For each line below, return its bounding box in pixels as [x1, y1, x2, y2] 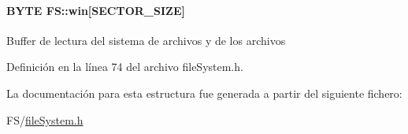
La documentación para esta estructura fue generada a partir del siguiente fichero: [6, 84, 402, 101]
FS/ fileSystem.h [6, 111, 83, 128]
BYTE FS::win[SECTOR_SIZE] [6, 2, 185, 18]
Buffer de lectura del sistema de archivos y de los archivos [6, 32, 286, 48]
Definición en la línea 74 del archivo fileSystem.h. [6, 58, 243, 75]
